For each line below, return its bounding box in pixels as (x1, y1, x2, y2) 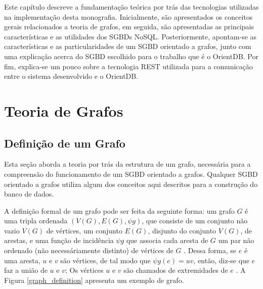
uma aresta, (4, 255, 40, 265)
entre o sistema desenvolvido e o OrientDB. (4, 71, 139, 81)
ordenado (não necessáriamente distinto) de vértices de (4, 245, 173, 256)
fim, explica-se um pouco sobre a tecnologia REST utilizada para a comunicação (4, 61, 253, 71)
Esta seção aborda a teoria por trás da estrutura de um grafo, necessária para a (4, 159, 251, 169)
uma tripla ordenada (4, 215, 68, 226)
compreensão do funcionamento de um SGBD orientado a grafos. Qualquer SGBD (4, 168, 258, 179)
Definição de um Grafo (4, 135, 125, 151)
